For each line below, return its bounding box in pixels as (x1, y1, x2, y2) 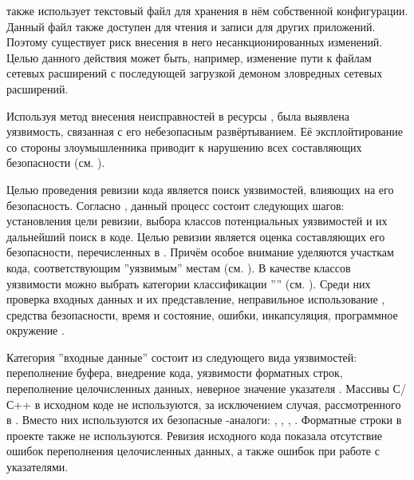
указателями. (6, 458, 69, 475)
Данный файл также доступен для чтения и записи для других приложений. (6, 18, 376, 34)
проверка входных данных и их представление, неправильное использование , (6, 291, 385, 307)
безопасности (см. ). (6, 154, 105, 171)
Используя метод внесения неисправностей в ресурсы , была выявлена (6, 107, 349, 124)
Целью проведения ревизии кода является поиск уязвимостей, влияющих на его (6, 180, 394, 197)
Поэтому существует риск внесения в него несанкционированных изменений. (6, 34, 383, 50)
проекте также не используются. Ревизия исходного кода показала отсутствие (6, 426, 382, 443)
